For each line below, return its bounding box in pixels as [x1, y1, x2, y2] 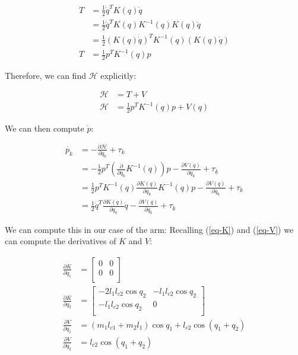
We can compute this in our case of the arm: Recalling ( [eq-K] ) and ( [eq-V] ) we [5, 223, 294, 235]
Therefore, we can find [5, 69, 86, 81]
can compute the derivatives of [5, 235, 116, 247]
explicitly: [100, 69, 137, 81]
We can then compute [5, 121, 84, 134]
